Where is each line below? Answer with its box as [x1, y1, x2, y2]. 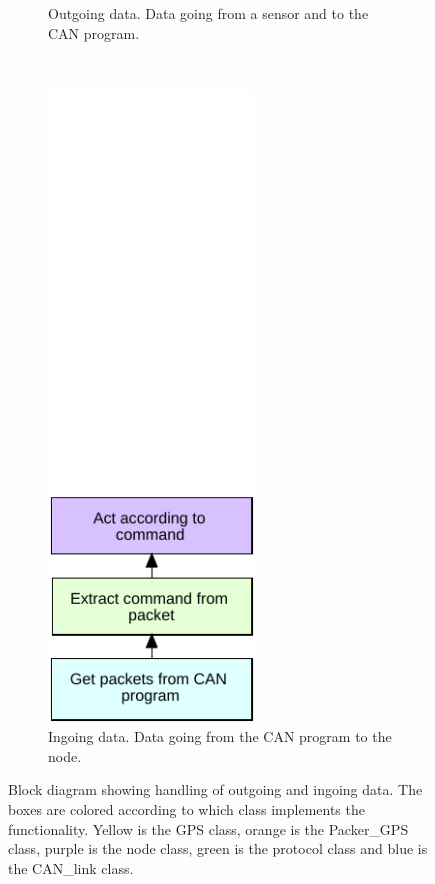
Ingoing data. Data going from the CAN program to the [48, 726, 392, 747]
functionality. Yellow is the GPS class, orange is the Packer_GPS [8, 818, 409, 839]
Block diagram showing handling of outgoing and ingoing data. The [8, 779, 423, 800]
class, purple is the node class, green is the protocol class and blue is [8, 838, 428, 859]
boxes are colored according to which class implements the [8, 798, 365, 819]
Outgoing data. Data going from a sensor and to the [48, 3, 369, 23]
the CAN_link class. [8, 857, 134, 878]
